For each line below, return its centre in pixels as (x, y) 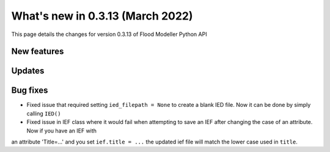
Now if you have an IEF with (62, 131)
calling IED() (44, 114)
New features (38, 52)
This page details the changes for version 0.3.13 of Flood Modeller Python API (109, 34)
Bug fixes (30, 91)
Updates (28, 71)
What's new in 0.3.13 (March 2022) (102, 16)
